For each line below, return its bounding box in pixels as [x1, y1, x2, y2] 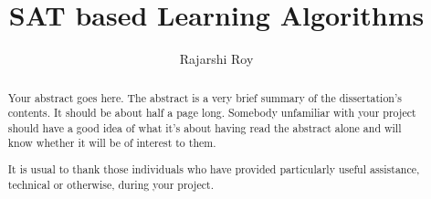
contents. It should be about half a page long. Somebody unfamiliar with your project [7, 105, 416, 120]
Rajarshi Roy [179, 49, 254, 68]
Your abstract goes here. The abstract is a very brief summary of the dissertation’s [7, 89, 402, 105]
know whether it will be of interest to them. [7, 135, 216, 151]
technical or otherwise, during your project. [7, 176, 214, 192]
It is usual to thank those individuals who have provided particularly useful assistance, [7, 162, 420, 177]
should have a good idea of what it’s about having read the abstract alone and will [7, 120, 402, 135]
